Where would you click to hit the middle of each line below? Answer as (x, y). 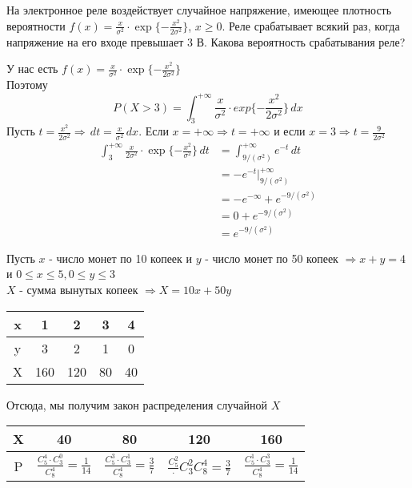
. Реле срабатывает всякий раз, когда (311, 25)
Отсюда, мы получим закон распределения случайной (137, 404)
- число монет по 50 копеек (272, 258)
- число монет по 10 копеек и (121, 258)
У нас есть (32, 69)
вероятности (36, 25)
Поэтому (27, 85)
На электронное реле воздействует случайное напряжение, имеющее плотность (199, 10)
